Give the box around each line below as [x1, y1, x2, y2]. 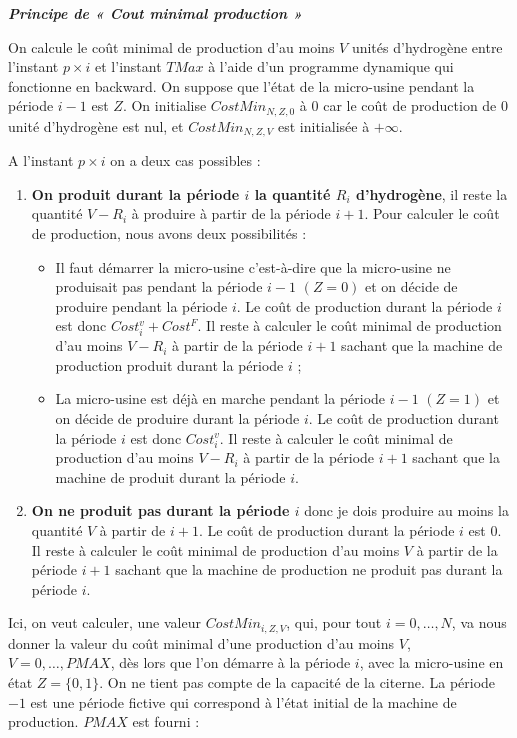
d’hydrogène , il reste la [355, 183, 508, 204]
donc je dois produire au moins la [304, 500, 509, 521]
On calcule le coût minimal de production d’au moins [8, 36, 335, 57]
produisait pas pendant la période [55, 276, 263, 297]
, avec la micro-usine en [359, 652, 504, 673]
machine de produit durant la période [55, 466, 286, 487]
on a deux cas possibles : [110, 150, 261, 171]
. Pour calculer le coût [364, 203, 500, 224]
